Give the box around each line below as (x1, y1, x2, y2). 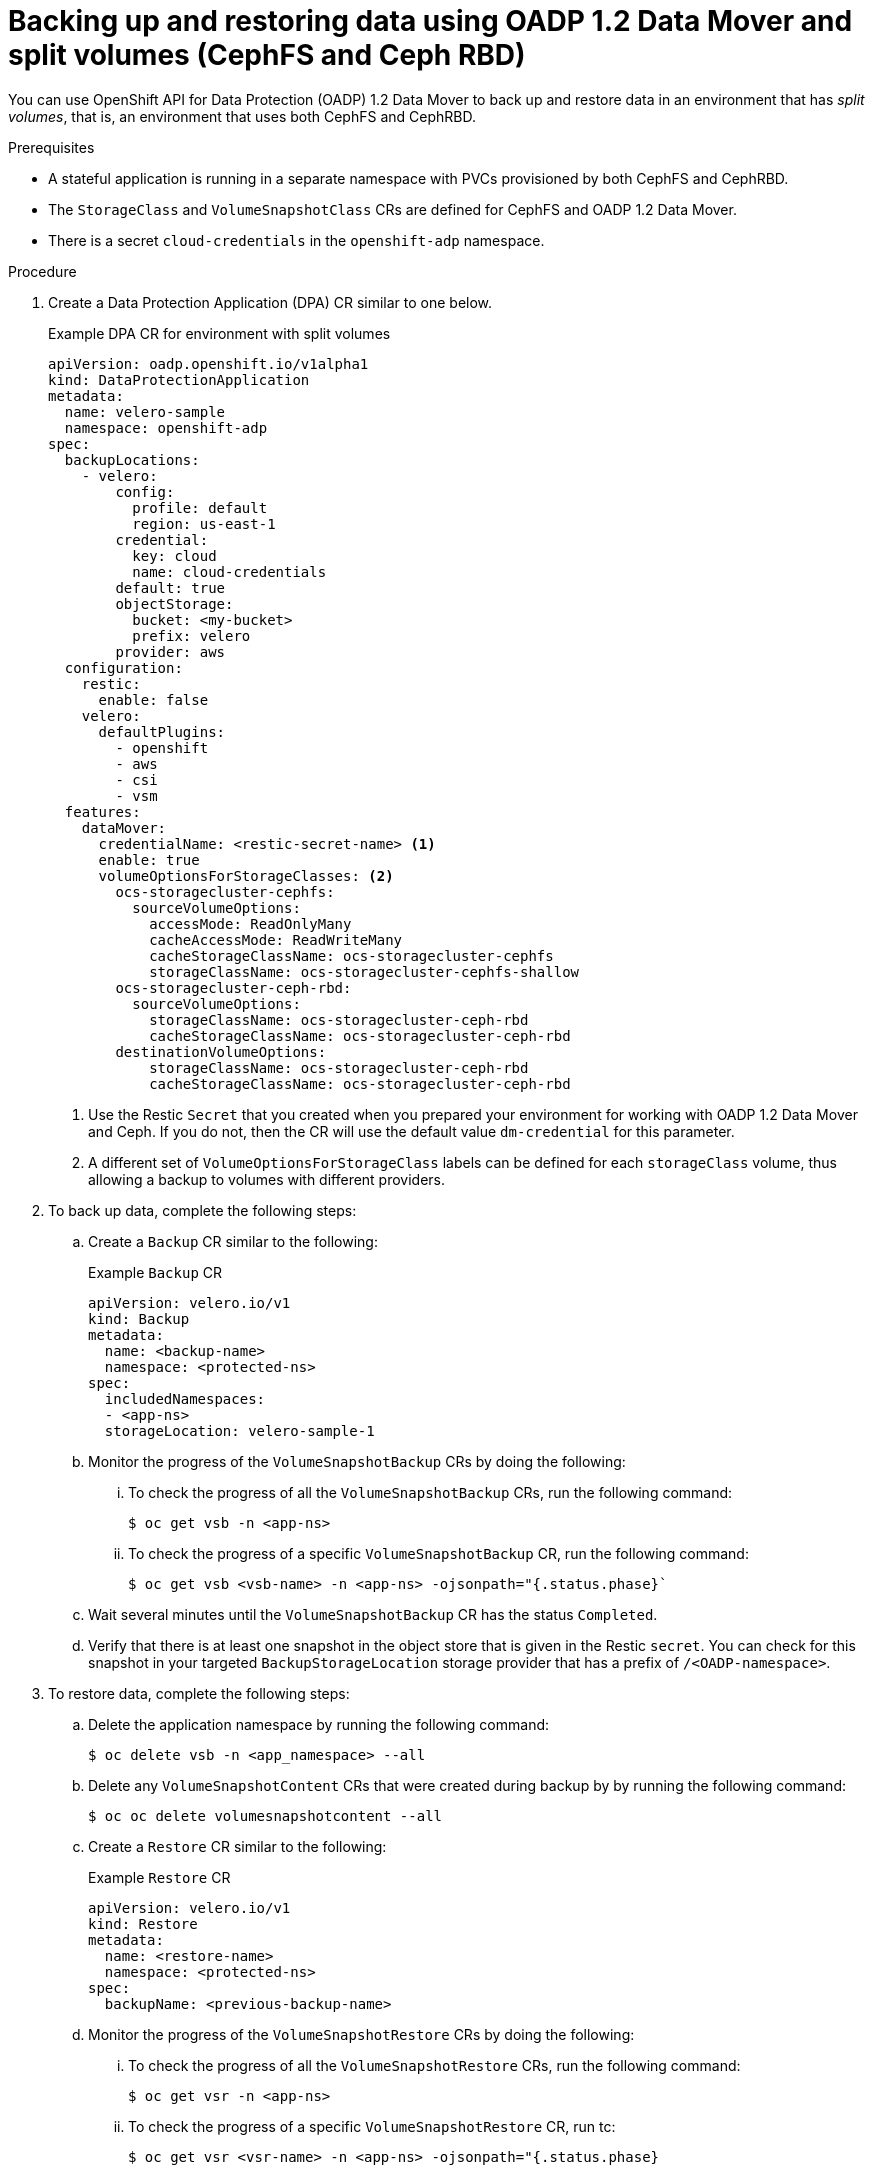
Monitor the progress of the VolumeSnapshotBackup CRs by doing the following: (88, 1452, 626, 1470)
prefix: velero (132, 627, 251, 644)
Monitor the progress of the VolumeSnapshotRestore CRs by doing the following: (88, 2025, 635, 2043)
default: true (115, 579, 226, 596)
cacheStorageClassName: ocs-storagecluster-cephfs (149, 947, 554, 964)
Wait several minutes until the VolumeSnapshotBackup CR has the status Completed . (88, 1605, 658, 1623)
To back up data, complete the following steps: (48, 1201, 357, 1219)
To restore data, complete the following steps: (48, 1684, 350, 1702)
